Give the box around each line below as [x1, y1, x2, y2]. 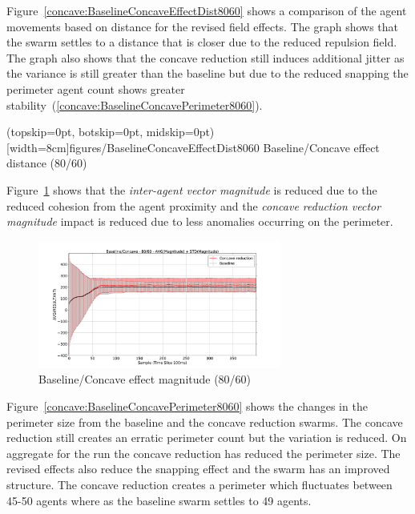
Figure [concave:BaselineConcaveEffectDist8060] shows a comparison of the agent [6, 2, 407, 18]
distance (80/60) [6, 155, 87, 171]
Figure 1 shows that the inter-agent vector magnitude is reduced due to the [6, 181, 377, 198]
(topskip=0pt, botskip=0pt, [6, 123, 143, 140]
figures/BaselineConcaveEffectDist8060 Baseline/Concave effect [69, 139, 380, 155]
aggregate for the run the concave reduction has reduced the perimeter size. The [6, 444, 401, 461]
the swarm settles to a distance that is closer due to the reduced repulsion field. [6, 34, 397, 50]
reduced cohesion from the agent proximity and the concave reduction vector [6, 197, 381, 214]
